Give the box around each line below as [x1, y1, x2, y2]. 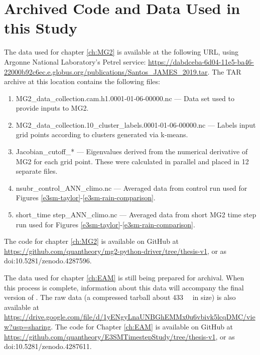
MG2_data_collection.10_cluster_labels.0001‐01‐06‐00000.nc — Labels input [16, 119, 256, 130]
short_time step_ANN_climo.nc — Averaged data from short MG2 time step [16, 209, 256, 220]
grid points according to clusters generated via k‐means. [16, 129, 188, 140]
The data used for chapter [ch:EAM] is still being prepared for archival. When [4, 272, 244, 282]
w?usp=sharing [4, 321, 51, 331]
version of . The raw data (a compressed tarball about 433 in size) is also [4, 292, 236, 302]
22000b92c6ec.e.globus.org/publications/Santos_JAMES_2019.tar [4, 66, 208, 77]
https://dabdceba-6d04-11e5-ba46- [148, 56, 254, 67]
